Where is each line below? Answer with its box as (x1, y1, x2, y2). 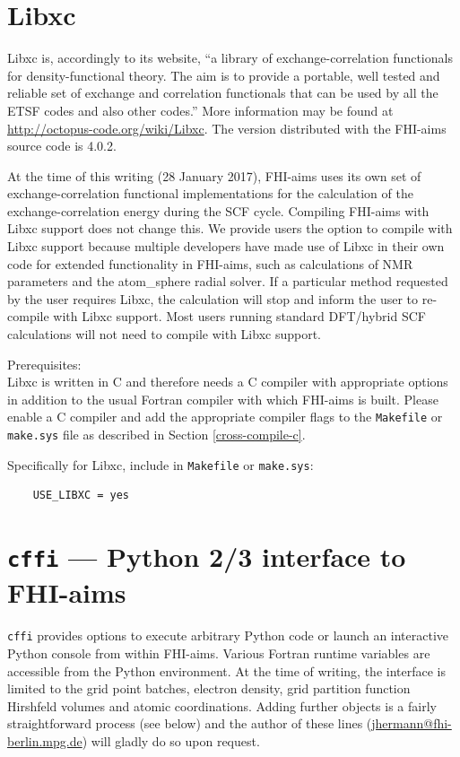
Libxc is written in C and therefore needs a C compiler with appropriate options (7, 372, 448, 391)
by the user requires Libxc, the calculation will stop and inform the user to (7, 289, 419, 308)
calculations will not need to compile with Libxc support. (7, 325, 322, 344)
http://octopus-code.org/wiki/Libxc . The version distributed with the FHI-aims (7, 118, 447, 137)
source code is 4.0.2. (7, 136, 117, 155)
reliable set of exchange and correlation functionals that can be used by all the (7, 83, 438, 102)
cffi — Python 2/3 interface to (7, 538, 406, 575)
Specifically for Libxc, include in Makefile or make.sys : (7, 455, 314, 474)
